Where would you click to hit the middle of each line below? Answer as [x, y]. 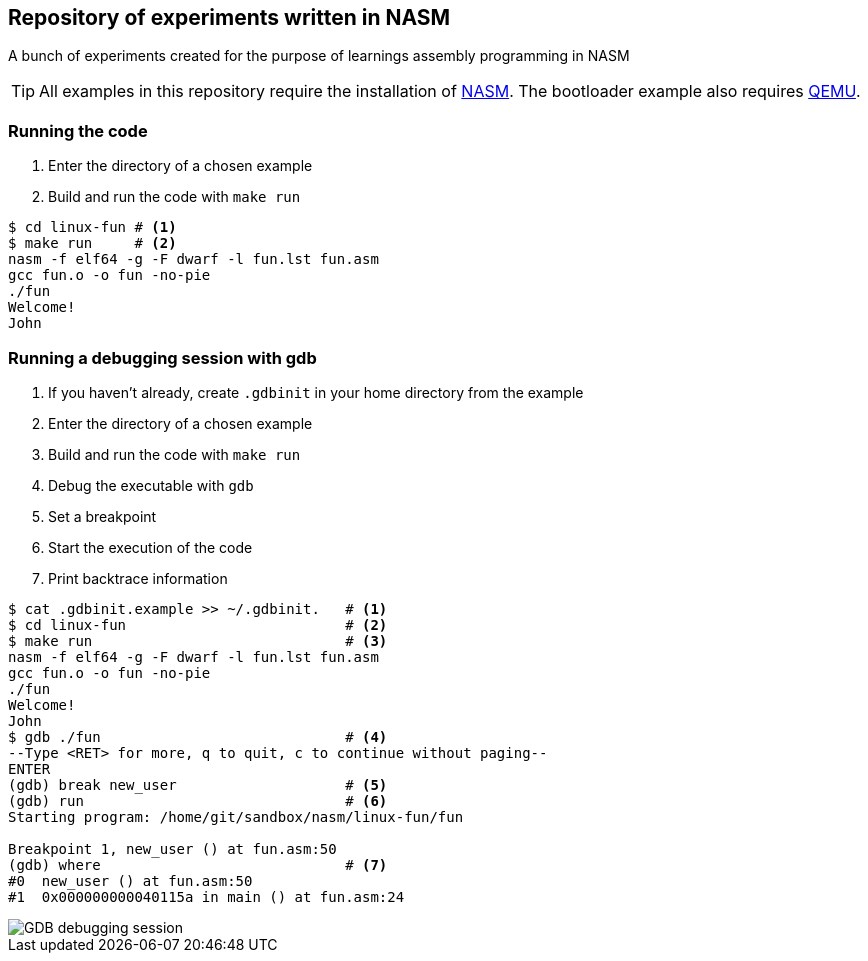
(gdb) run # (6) [198, 800]
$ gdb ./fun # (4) [198, 736]
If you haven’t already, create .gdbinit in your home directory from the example [316, 392]
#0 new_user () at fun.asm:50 [130, 880]
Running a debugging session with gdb [162, 357]
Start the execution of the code [150, 547]
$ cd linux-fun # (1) [92, 227]
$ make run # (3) [198, 640]
